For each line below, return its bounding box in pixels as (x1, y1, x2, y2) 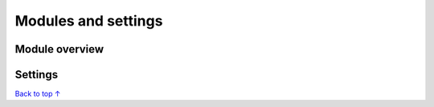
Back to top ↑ (14, 89, 61, 99)
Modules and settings (14, 12, 163, 30)
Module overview (14, 42, 104, 56)
